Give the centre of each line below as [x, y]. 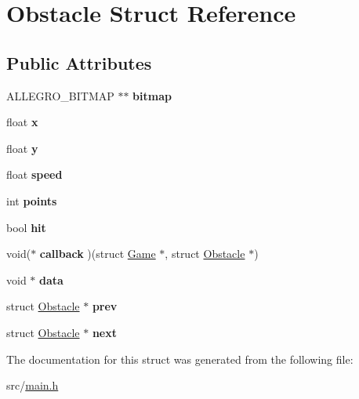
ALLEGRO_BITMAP [60, 95]
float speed [34, 174]
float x [22, 122]
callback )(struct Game [98, 254]
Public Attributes [79, 62]
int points [32, 200]
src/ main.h [33, 385]
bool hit [26, 227]
